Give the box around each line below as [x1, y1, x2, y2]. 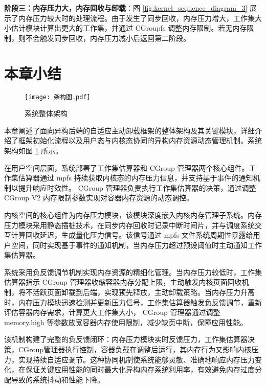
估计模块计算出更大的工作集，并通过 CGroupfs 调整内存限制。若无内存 [11, 22, 247, 33]
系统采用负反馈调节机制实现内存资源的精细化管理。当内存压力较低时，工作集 [4, 266, 262, 277]
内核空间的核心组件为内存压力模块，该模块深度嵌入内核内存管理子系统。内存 [4, 209, 262, 220]
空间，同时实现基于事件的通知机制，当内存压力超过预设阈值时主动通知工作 [11, 239, 262, 250]
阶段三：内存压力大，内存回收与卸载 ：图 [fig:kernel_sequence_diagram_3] [4, 3, 248, 13]
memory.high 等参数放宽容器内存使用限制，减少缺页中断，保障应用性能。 [4, 316, 248, 327]
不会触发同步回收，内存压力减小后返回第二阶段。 [25, 32, 190, 43]
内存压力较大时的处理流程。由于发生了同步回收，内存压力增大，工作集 [18, 12, 255, 23]
